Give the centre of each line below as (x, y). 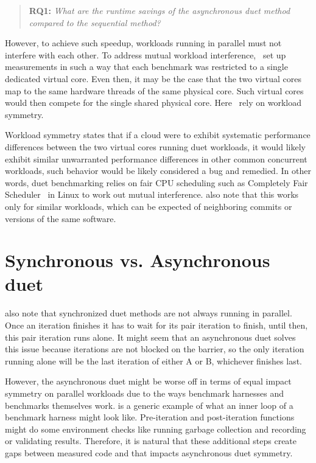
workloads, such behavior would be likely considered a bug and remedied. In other (158, 171)
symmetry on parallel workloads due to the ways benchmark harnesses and (144, 393)
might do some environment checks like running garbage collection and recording (156, 429)
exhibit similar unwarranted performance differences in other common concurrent (156, 158)
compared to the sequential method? (95, 22)
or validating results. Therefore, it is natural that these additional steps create (151, 441)
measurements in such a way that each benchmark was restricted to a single (146, 67)
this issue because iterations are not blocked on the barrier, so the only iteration (155, 349)
